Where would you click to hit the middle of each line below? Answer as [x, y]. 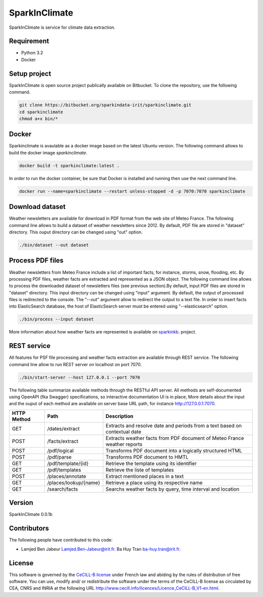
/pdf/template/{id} [68, 463]
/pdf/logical [60, 451]
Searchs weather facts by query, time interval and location [172, 489]
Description [119, 416]
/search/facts [62, 489]
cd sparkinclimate [41, 112]
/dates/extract [63, 429]
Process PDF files [36, 260]
